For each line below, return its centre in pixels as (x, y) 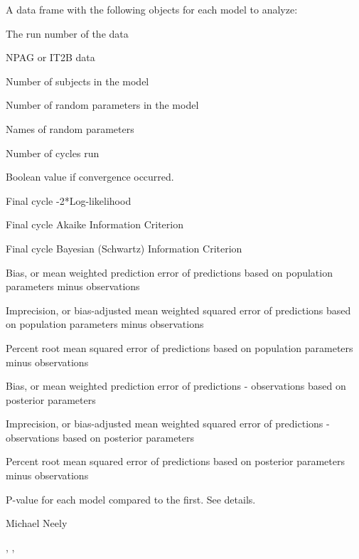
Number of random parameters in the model (102, 105)
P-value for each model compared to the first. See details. (131, 499)
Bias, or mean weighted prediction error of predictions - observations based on (176, 386)
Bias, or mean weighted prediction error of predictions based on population (169, 272)
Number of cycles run (53, 153)
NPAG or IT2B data (50, 57)
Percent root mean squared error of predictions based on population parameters (179, 347)
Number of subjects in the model (77, 81)
